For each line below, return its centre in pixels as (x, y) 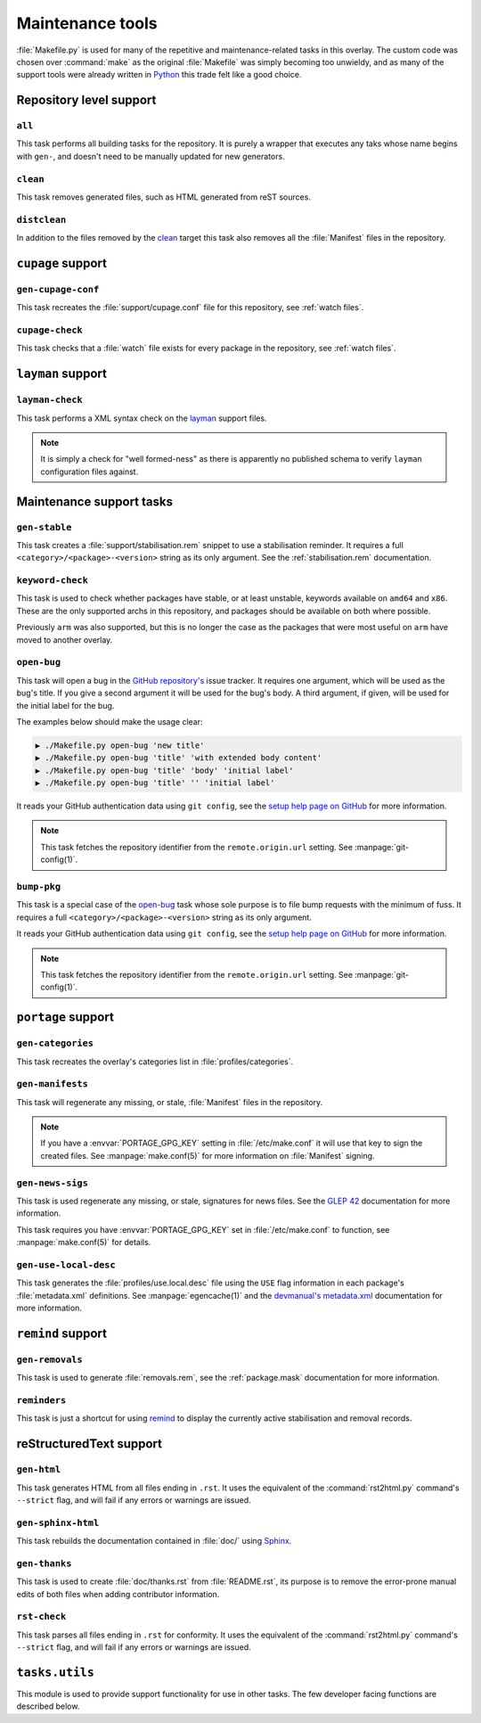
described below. (48, 1706)
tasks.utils (56, 1672)
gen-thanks (44, 1563)
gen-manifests (53, 1084)
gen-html (39, 1469)
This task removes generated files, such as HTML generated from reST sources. (164, 197)
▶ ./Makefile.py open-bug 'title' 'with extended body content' (179, 758)
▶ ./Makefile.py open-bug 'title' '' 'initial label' (155, 783)
